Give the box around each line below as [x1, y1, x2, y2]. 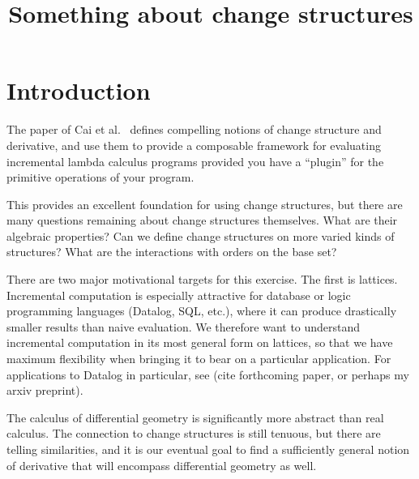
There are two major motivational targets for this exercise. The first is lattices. [6, 271, 398, 288]
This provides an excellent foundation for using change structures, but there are [6, 195, 403, 212]
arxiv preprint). [6, 382, 83, 399]
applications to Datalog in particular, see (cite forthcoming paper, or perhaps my [6, 366, 409, 383]
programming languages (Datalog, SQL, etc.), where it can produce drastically [6, 302, 397, 319]
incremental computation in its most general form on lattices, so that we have [6, 334, 393, 351]
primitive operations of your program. [6, 169, 195, 186]
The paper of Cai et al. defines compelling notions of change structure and [6, 121, 382, 138]
